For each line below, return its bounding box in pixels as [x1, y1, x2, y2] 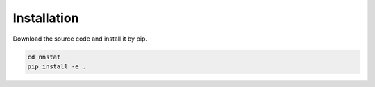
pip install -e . [27, 62, 87, 70]
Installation [12, 10, 79, 26]
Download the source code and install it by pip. [12, 35, 147, 43]
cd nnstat [27, 52, 61, 61]
